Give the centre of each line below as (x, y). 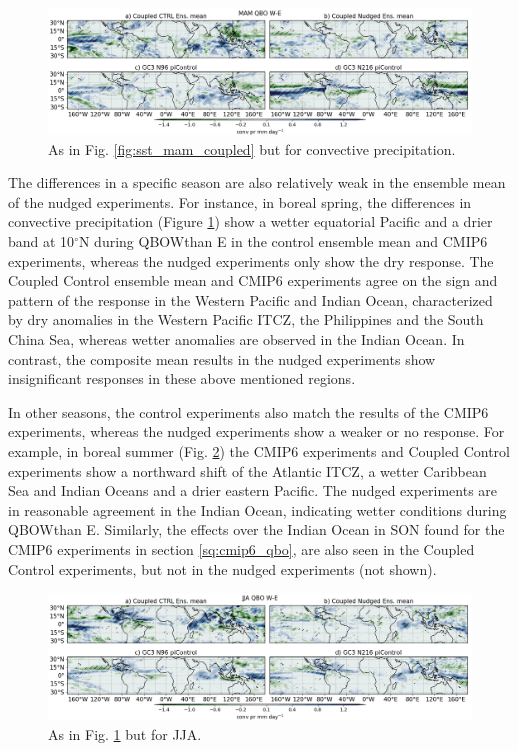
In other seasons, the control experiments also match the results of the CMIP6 (248, 411)
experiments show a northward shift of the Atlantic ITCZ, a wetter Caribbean (247, 470)
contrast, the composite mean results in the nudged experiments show (222, 358)
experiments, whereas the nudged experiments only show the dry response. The (251, 260)
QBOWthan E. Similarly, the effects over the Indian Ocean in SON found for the (256, 529)
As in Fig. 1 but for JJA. (125, 733)
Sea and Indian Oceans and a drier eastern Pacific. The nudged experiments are (253, 490)
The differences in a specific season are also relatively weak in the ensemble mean (257, 182)
